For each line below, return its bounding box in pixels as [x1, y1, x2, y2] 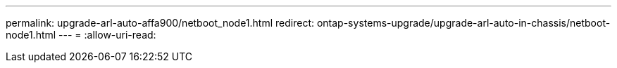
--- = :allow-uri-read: [58, 29, 156, 41]
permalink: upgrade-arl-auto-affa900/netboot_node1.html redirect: [6, 17, 314, 29]
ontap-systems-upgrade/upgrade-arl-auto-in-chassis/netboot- [316, 17, 611, 29]
